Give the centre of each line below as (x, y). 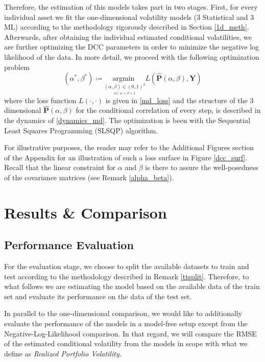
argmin (124, 79)
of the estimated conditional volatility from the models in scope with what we (126, 343)
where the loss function (40, 100)
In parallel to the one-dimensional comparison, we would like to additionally (123, 313)
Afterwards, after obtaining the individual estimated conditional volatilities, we (128, 37)
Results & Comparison (86, 212)
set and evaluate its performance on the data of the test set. (98, 296)
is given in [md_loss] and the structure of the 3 (179, 100)
